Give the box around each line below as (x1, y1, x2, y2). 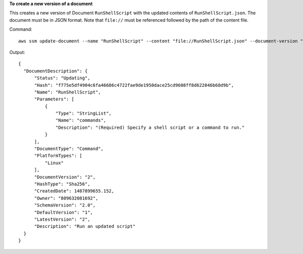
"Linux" (44, 160, 64, 166)
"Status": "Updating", (34, 75, 90, 81)
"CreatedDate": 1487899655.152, (34, 188, 115, 194)
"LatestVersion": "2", (34, 216, 90, 222)
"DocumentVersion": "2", (34, 174, 96, 180)
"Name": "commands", (56, 118, 107, 123)
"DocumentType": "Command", (34, 146, 104, 151)
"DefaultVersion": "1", (34, 210, 93, 215)
